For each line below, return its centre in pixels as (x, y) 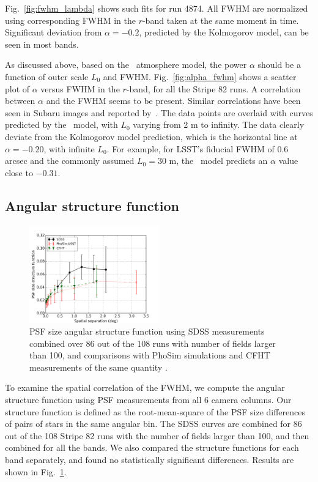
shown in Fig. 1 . (36, 471)
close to (19, 172)
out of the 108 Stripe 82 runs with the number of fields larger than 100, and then (157, 435)
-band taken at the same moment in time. (220, 20)
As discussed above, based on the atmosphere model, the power (126, 65)
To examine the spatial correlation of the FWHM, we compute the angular (145, 387)
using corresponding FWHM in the (70, 20)
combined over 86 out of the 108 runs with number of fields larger (153, 343)
